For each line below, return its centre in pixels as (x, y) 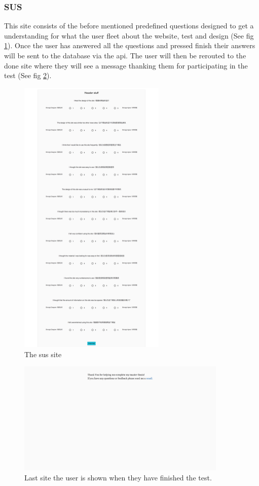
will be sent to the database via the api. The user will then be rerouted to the (125, 55)
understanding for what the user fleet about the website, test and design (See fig (129, 35)
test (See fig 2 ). (28, 75)
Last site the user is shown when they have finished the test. (118, 477)
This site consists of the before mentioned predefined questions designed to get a (129, 26)
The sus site (43, 354)
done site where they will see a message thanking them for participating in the (126, 65)
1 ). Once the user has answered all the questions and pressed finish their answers (130, 45)
